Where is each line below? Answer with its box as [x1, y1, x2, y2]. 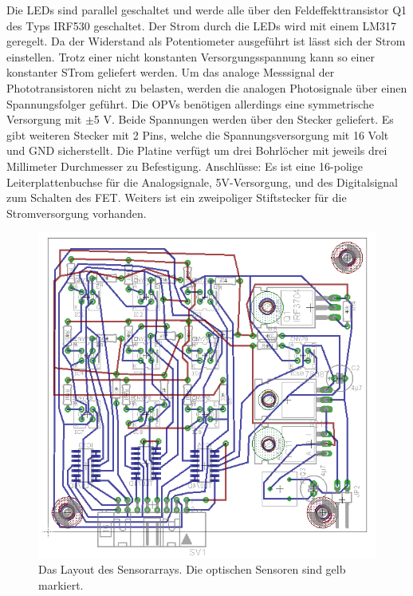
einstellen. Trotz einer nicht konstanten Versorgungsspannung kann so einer [6, 48, 375, 65]
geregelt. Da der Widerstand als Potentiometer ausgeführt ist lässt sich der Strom [6, 33, 406, 49]
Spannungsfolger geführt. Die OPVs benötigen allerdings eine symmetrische [6, 95, 375, 112]
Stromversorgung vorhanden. [6, 204, 147, 221]
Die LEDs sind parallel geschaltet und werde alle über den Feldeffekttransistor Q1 [6, 2, 407, 18]
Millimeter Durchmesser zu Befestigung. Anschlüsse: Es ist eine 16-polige [6, 157, 363, 174]
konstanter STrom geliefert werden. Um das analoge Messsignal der [6, 64, 335, 81]
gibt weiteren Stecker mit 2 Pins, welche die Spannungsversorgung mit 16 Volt [6, 126, 389, 143]
